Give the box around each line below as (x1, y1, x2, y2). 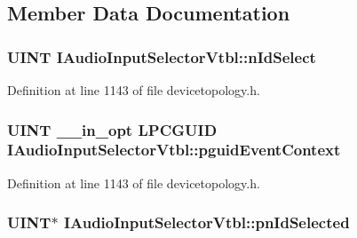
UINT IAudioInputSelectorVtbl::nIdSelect (7, 45, 316, 67)
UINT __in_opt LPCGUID (7, 118, 218, 140)
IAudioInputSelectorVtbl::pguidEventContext (7, 139, 341, 161)
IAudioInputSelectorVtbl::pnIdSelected (63, 211, 350, 234)
